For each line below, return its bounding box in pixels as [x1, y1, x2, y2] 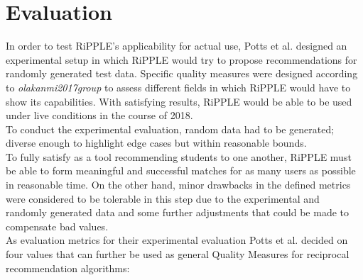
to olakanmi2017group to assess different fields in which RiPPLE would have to [6, 79, 351, 94]
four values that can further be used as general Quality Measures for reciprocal [6, 247, 350, 262]
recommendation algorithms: [6, 260, 130, 275]
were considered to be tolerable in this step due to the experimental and [6, 191, 320, 206]
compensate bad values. [6, 218, 109, 233]
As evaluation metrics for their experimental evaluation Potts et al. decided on [6, 233, 348, 247]
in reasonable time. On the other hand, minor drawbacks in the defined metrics [6, 177, 351, 192]
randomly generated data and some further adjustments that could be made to [6, 205, 350, 220]
